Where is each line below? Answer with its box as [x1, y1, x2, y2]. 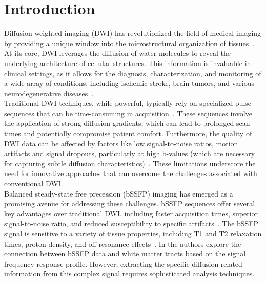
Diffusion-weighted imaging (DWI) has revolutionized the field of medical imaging [4, 28, 261, 38]
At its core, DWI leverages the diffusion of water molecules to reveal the [4, 48, 231, 58]
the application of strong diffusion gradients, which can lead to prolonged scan [4, 118, 250, 128]
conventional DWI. [4, 178, 63, 189]
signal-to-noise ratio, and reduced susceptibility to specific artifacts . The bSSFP [4, 218, 259, 229]
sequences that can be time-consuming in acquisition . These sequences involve [4, 107, 252, 118]
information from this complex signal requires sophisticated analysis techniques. [4, 268, 255, 279]
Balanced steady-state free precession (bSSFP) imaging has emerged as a [4, 188, 233, 199]
